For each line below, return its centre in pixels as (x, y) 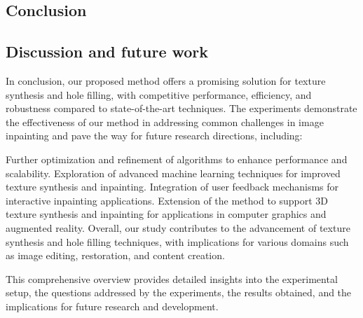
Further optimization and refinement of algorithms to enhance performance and (177, 159)
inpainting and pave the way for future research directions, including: (154, 136)
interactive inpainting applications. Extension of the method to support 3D (167, 200)
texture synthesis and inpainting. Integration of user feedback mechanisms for (172, 187)
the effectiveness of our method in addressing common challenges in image (165, 122)
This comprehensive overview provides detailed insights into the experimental (172, 278)
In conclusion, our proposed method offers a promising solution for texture (166, 80)
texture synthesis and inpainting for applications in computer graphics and (166, 214)
